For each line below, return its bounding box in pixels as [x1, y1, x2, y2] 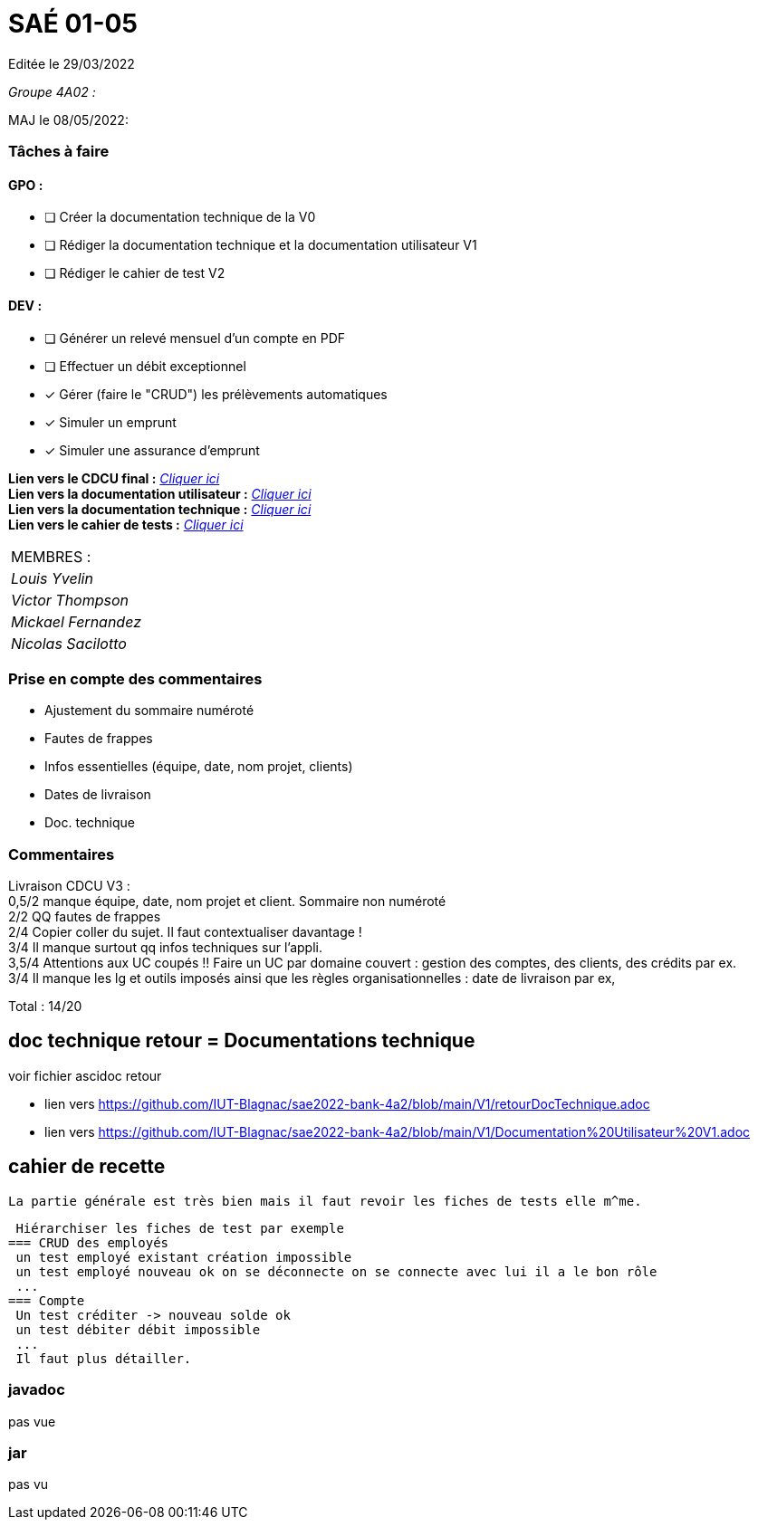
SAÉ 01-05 [8, 8, 138, 39]
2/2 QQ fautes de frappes [8, 909, 161, 925]
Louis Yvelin [11, 568, 93, 587]
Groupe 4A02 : [8, 83, 96, 100]
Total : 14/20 [8, 998, 82, 1015]
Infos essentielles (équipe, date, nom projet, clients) [44, 759, 353, 775]
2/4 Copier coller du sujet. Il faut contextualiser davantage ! [8, 924, 362, 940]
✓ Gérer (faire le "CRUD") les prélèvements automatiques [44, 386, 388, 402]
